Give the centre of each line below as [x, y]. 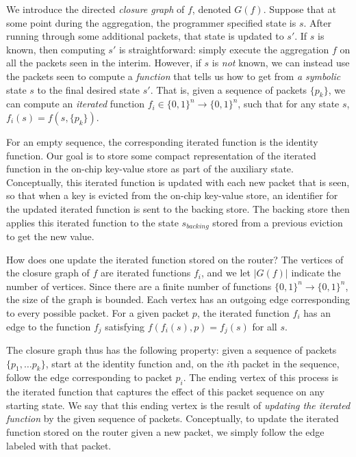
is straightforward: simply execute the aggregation [224, 49]
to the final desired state [89, 89]
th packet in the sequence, [285, 363]
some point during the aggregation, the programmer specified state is [151, 22]
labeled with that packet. [59, 445]
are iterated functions [146, 273]
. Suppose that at [300, 9]
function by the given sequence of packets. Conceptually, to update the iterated [173, 418]
